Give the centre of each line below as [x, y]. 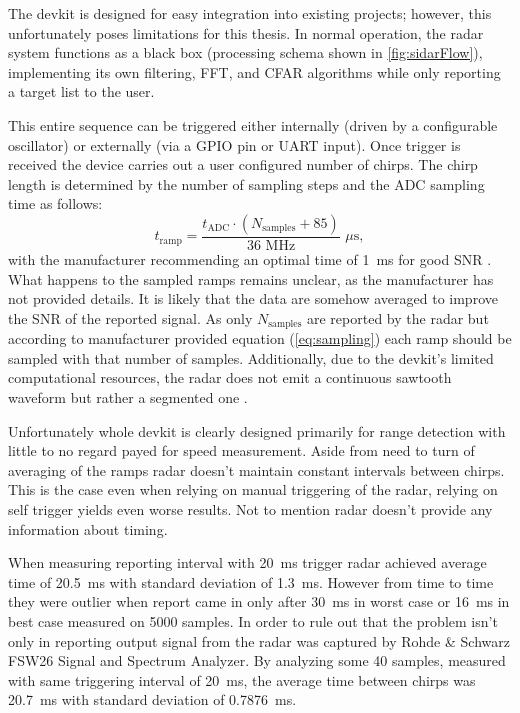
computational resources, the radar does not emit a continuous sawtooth [230, 377]
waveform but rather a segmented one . [128, 396]
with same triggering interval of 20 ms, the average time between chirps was [242, 679]
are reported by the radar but [398, 317]
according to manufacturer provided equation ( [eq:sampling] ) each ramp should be [260, 338]
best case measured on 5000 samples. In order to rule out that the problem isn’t [253, 620]
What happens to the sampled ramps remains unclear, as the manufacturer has [251, 278]
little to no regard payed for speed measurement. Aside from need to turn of [241, 450]
